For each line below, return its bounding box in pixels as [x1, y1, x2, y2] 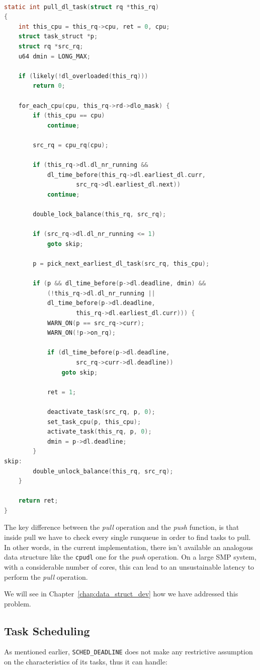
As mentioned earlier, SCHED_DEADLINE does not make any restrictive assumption [4, 646, 253, 657]
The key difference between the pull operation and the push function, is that [4, 522, 239, 532]
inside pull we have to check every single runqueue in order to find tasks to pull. [4, 532, 251, 542]
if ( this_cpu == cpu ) [33, 112, 105, 119]
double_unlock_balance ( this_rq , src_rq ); [33, 467, 174, 475]
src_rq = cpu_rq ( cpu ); [33, 141, 109, 149]
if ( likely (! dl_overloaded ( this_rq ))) [18, 72, 148, 80]
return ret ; [18, 497, 58, 505]
